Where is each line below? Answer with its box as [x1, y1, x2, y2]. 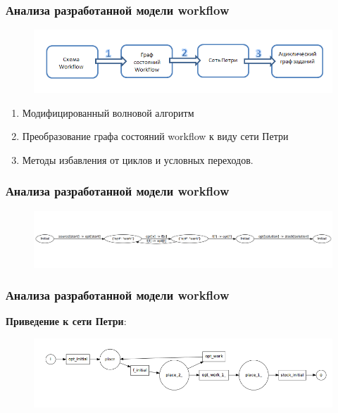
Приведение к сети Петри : [6, 314, 127, 329]
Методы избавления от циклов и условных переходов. [22, 152, 254, 167]
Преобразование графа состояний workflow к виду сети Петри [22, 129, 289, 144]
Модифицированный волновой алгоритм [22, 105, 194, 120]
